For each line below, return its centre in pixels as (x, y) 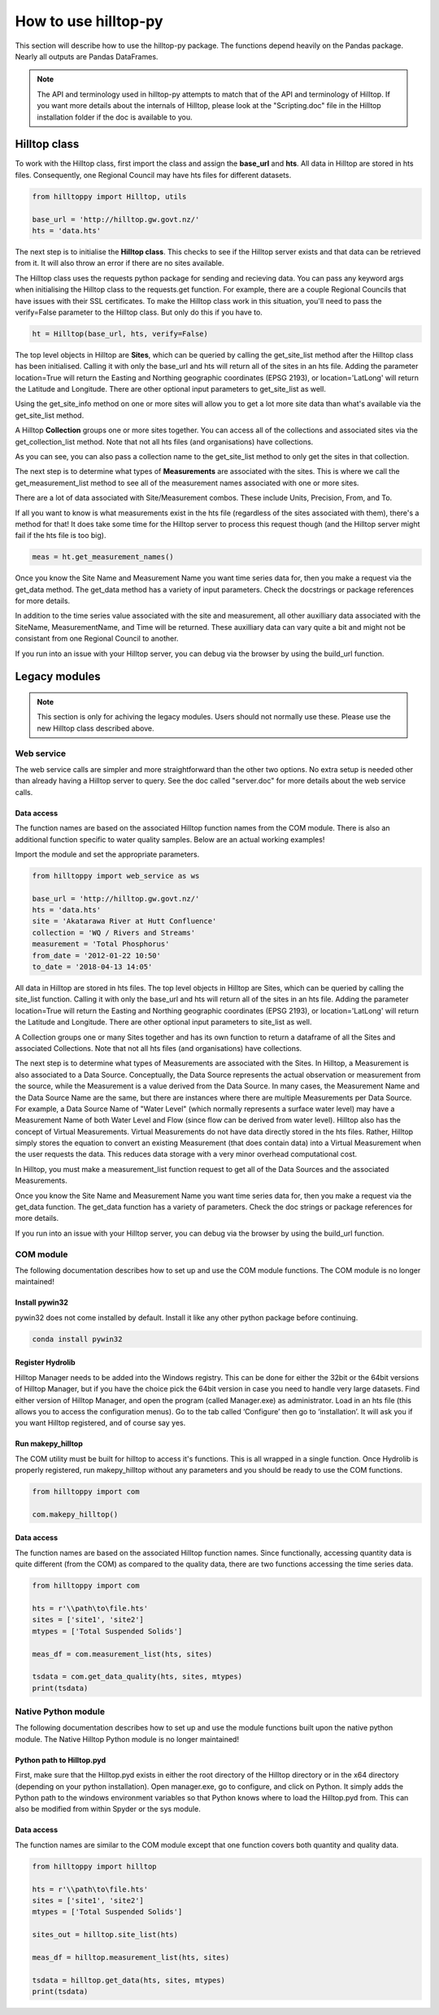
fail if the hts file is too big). (61, 536)
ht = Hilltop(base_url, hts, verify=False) (120, 334)
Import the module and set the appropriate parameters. (107, 854)
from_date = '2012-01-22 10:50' (97, 955)
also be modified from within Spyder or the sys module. (108, 1809)
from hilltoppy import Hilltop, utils (109, 196)
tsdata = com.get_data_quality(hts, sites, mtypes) (137, 1677)
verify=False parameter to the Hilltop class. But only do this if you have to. (139, 312)
